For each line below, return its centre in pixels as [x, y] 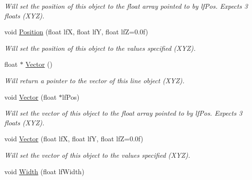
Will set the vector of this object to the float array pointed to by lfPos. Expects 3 [123, 113]
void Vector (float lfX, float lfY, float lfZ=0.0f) [74, 139]
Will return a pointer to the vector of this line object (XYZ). [94, 80]
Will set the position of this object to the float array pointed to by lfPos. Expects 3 [126, 6]
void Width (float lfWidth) [44, 171]
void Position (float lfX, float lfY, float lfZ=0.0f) [76, 32]
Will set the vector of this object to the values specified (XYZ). [97, 155]
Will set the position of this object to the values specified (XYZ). [100, 48]
